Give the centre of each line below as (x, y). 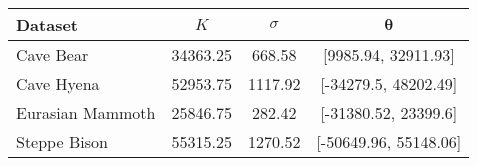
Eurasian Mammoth (86, 112)
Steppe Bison (62, 141)
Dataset (47, 24)
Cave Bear (52, 54)
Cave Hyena (58, 83)
